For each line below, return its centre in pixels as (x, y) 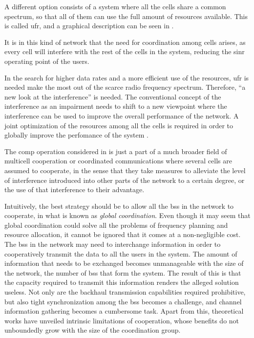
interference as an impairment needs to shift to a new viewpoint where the (116, 106)
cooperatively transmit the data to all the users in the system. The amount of (121, 253)
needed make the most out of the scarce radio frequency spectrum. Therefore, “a (125, 87)
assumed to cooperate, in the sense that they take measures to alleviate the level (125, 170)
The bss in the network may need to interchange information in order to (113, 244)
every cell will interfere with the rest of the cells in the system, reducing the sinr (125, 51)
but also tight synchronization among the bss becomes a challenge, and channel (123, 301)
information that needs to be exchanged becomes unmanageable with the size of (124, 263)
